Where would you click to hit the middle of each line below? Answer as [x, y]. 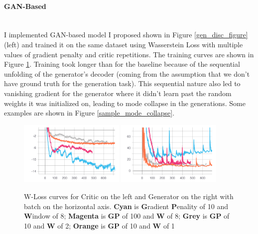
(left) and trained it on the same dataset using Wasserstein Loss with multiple [124, 44]
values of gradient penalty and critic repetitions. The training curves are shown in [129, 54]
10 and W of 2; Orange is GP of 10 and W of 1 [99, 225]
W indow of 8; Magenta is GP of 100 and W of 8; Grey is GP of [127, 216]
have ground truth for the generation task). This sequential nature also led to [122, 83]
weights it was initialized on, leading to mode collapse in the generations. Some [125, 103]
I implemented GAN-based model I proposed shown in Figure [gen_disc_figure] [126, 35]
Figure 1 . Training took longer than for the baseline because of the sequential [122, 64]
